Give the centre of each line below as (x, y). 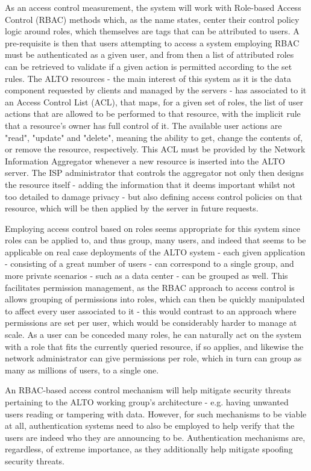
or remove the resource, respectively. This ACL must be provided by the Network (155, 149)
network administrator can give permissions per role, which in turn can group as (153, 358)
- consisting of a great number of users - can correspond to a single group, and (149, 264)
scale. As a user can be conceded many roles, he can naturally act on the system (153, 335)
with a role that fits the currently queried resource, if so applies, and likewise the (154, 346)
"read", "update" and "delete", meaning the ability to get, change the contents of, (154, 137)
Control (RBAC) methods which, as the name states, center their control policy (152, 19)
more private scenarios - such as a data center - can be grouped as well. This (146, 276)
